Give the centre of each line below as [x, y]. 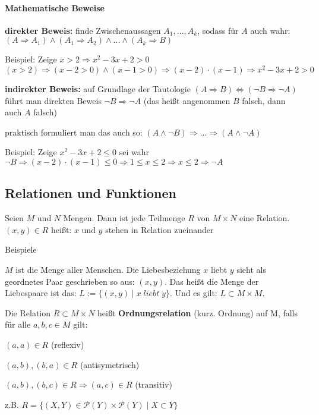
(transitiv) [154, 384]
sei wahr [134, 152]
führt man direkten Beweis [53, 100]
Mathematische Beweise [55, 7]
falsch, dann [264, 100]
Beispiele [21, 249]
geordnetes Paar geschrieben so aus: [70, 281]
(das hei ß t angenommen [187, 100]
